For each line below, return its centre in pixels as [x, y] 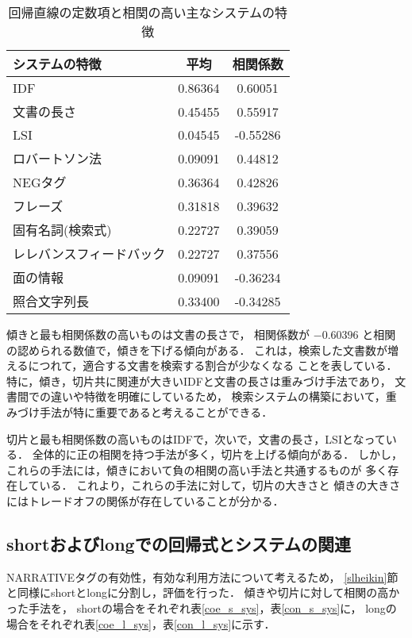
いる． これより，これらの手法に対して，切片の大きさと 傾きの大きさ [220, 485]
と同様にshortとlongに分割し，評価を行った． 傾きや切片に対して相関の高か [203, 592]
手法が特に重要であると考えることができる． [156, 411]
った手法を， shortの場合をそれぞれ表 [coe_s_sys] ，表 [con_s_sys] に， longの [202, 607]
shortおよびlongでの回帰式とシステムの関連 [179, 543]
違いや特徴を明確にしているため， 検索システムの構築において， [218, 396]
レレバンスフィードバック [89, 254]
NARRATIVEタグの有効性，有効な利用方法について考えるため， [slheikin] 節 [202, 577]
